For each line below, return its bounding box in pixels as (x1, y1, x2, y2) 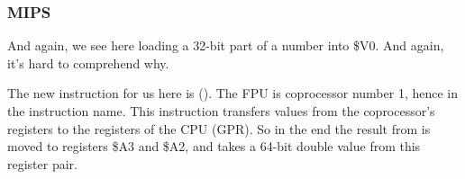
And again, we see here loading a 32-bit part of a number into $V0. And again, (7, 36, 444, 55)
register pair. (7, 154, 77, 173)
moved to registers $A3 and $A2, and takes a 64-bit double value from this (7, 137, 421, 156)
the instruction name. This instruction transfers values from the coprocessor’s (7, 102, 435, 120)
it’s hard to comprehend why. (7, 53, 169, 72)
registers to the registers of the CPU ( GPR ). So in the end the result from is (7, 119, 431, 138)
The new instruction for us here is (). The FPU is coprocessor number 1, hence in (7, 84, 458, 103)
